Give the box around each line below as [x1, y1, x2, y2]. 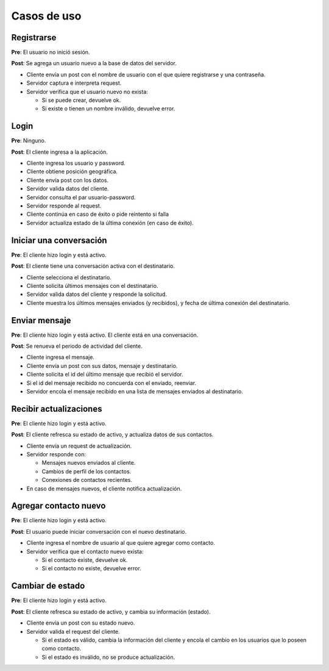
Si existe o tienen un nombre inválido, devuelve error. [41, 105, 175, 112]
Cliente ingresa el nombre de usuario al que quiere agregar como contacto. [26, 539, 216, 547]
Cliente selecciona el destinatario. [26, 273, 112, 281]
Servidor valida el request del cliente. [26, 628, 120, 635]
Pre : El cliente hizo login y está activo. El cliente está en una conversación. [11, 331, 199, 339]
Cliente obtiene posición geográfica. [26, 168, 118, 175]
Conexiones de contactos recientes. [41, 476, 132, 484]
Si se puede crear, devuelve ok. [41, 96, 121, 104]
